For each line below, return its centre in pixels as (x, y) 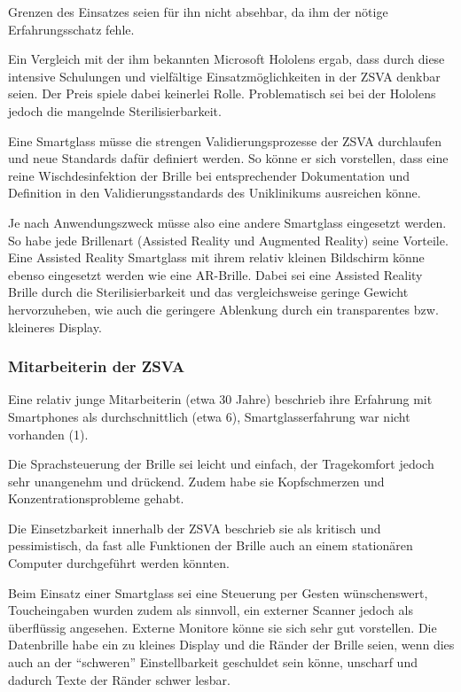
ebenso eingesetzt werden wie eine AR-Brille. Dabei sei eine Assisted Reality (215, 274)
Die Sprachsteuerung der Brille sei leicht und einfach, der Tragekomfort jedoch (221, 464)
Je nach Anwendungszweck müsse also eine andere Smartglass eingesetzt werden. (227, 222)
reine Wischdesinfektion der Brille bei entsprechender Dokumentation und (209, 175)
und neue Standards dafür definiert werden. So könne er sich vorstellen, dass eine (228, 158)
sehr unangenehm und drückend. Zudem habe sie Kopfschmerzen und (196, 481)
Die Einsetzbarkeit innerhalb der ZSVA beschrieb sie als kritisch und (195, 528)
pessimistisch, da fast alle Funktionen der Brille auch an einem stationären (211, 545)
